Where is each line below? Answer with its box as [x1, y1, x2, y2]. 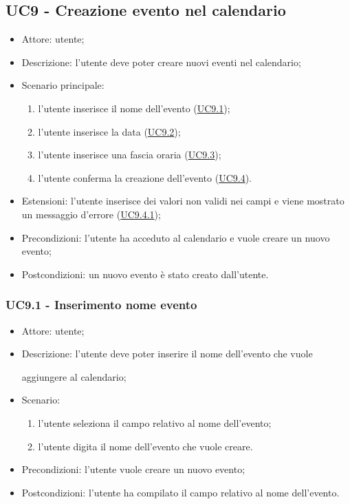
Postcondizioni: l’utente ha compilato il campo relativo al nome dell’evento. [21, 485, 340, 499]
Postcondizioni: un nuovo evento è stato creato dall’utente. [21, 266, 269, 281]
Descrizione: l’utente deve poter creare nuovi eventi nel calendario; [21, 54, 301, 69]
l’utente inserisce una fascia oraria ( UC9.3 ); [38, 147, 221, 162]
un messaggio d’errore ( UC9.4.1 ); [21, 207, 161, 221]
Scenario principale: [21, 78, 105, 92]
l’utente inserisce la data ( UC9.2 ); [38, 124, 181, 138]
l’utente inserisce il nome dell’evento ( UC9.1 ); [38, 101, 230, 115]
